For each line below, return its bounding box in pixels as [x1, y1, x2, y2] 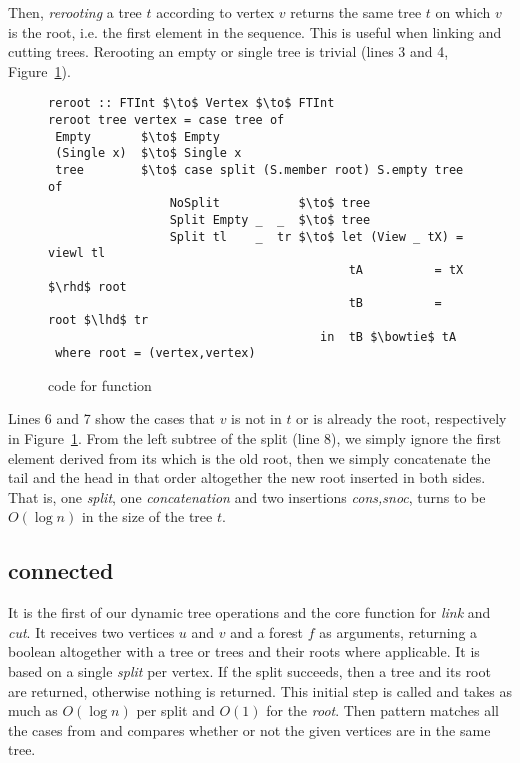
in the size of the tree [81, 506, 213, 527]
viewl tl [48, 246, 106, 261]
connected [8, 555, 114, 586]
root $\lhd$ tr [48, 312, 149, 327]
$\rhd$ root [48, 279, 127, 294]
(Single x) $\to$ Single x [55, 146, 242, 161]
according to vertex [156, 2, 275, 22]
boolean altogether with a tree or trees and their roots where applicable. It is [8, 641, 480, 662]
